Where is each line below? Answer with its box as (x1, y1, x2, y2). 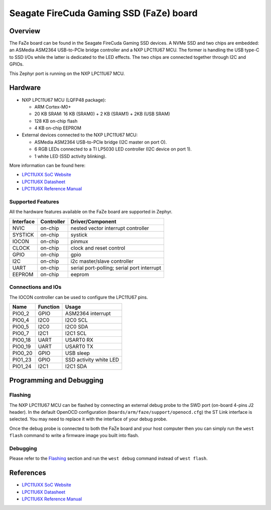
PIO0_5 (12, 323, 29, 330)
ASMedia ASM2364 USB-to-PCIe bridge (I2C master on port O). (34, 139, 167, 145)
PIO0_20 (12, 349, 33, 356)
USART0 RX (65, 336, 94, 343)
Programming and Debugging (9, 376, 104, 385)
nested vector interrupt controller (70, 225, 149, 232)
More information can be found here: (9, 163, 85, 169)
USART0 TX (65, 343, 94, 350)
